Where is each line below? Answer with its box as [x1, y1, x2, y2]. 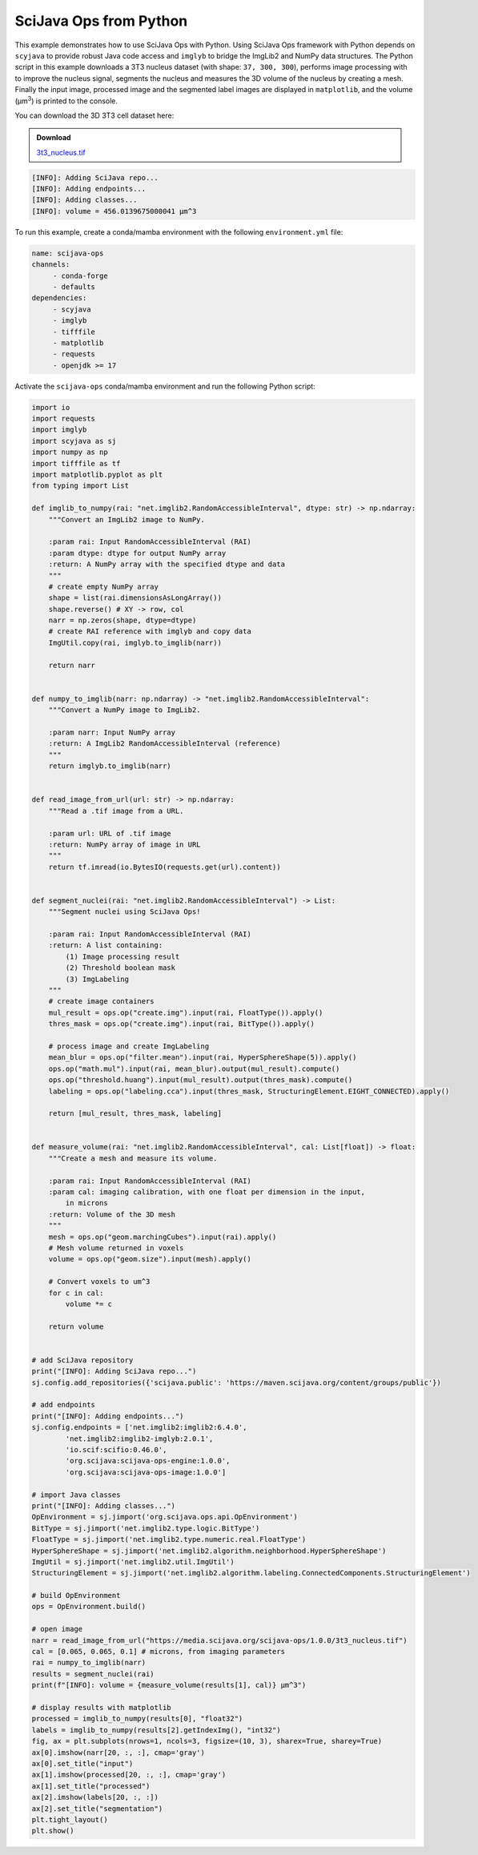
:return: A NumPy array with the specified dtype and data [48, 560, 286, 569]
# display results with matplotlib [31, 1703, 171, 1712]
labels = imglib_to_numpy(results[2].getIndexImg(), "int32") [31, 1725, 281, 1734]
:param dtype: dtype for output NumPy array [48, 549, 227, 557]
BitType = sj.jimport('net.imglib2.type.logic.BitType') [31, 1523, 260, 1533]
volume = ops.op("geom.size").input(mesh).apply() [48, 1254, 251, 1264]
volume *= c [65, 1299, 112, 1309]
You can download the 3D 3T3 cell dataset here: [14, 111, 175, 120]
